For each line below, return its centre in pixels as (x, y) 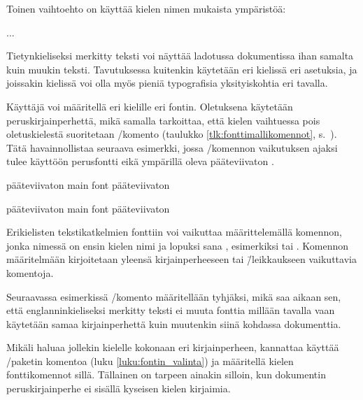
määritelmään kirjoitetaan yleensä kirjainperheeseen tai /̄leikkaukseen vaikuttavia (181, 259)
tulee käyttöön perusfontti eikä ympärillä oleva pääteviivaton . (140, 161)
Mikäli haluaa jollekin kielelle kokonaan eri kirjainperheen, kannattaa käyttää (173, 347)
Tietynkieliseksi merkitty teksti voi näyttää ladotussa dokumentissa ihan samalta (180, 56)
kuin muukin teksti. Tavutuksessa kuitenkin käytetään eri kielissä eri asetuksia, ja (182, 69)
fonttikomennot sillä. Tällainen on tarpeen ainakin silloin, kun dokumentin (166, 374)
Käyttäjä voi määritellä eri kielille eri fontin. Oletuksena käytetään (150, 106)
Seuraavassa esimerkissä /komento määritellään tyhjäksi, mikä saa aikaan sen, (174, 296)
